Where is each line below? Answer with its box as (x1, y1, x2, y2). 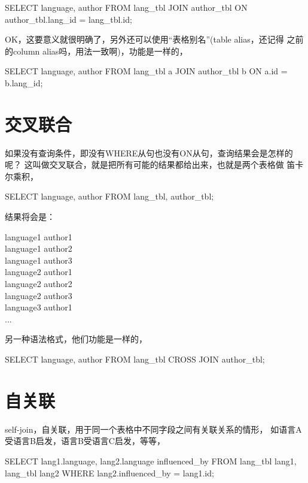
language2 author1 (5, 265, 72, 278)
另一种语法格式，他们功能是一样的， (5, 333, 147, 345)
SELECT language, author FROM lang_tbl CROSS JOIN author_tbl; (5, 353, 265, 365)
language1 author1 (5, 230, 72, 243)
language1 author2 (5, 242, 72, 255)
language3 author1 (5, 301, 72, 313)
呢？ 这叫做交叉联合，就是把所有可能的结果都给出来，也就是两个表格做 (5, 158, 284, 171)
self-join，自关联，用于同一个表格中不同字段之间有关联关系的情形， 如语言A (5, 422, 302, 435)
